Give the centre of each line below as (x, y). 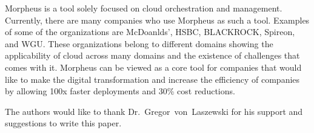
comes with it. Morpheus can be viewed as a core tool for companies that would (153, 67)
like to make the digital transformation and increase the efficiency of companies (152, 79)
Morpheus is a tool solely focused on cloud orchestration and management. (144, 8)
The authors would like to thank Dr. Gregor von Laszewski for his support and (154, 111)
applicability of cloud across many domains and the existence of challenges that (152, 55)
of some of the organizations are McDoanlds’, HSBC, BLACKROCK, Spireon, (150, 32)
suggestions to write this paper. (63, 123)
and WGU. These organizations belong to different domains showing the (139, 43)
